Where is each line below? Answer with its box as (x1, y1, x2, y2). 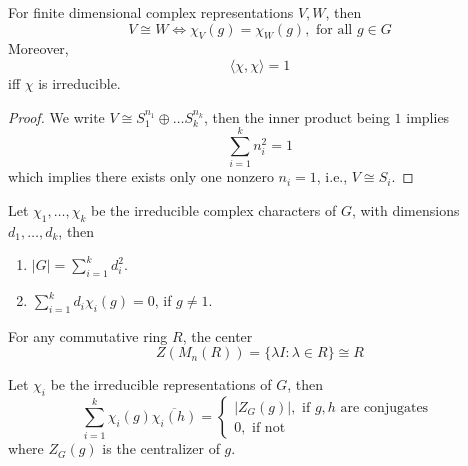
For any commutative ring (8, 325, 168, 346)
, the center (182, 325, 253, 346)
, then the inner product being (203, 106, 390, 127)
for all (316, 22, 353, 37)
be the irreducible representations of (50, 374, 272, 395)
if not (252, 420, 286, 435)
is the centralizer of (102, 438, 220, 459)
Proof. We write (8, 106, 105, 127)
